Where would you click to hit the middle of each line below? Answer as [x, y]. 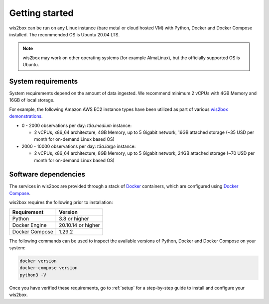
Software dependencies [47, 174]
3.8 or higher [74, 218]
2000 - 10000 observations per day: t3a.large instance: [79, 146]
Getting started [41, 13]
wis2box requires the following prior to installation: [61, 203]
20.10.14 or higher [79, 225]
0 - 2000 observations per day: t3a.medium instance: [77, 125]
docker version [38, 261]
